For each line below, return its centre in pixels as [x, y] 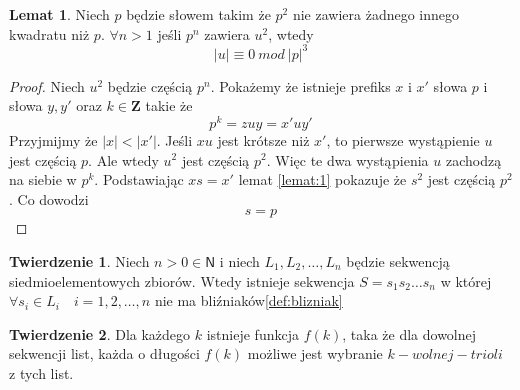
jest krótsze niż [263, 139]
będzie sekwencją [398, 260]
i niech [239, 260]
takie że [169, 105]
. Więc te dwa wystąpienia [347, 159]
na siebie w [43, 179]
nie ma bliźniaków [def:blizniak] [248, 300]
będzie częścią [150, 85]
